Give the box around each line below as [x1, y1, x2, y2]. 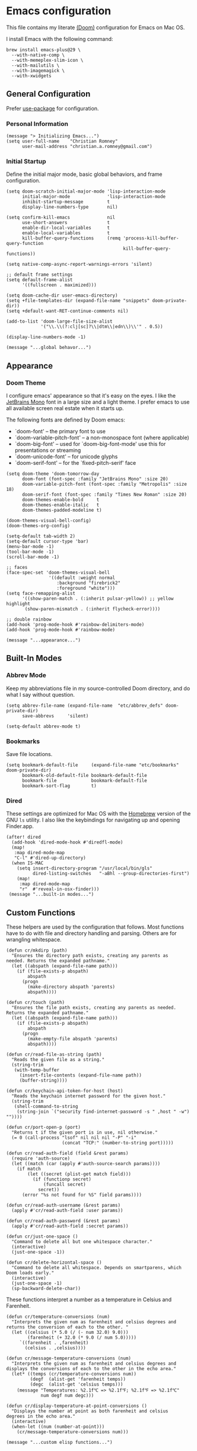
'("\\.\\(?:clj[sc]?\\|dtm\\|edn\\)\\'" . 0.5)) [40, 324, 163, 330]
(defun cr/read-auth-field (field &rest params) [6, 1150, 129, 1157]
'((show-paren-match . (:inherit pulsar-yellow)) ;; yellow [21, 596, 174, 602]
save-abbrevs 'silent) [21, 713, 89, 719]
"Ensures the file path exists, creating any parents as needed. [11, 1005, 177, 1011]
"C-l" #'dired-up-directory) [14, 855, 86, 861]
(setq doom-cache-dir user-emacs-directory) [6, 292, 118, 298]
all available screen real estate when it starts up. [6, 405, 124, 412]
